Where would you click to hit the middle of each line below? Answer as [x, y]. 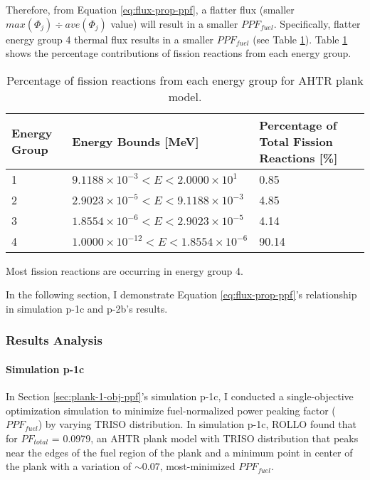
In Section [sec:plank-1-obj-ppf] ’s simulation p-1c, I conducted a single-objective [180, 396]
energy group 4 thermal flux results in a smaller [110, 39]
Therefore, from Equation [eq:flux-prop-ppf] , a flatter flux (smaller [150, 9]
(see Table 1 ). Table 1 [300, 39]
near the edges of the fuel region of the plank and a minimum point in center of [179, 452]
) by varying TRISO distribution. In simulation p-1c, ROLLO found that [197, 424]
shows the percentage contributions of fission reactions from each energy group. [179, 53]
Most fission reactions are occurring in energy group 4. [125, 270]
